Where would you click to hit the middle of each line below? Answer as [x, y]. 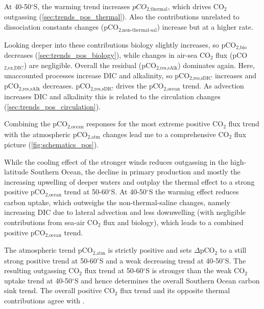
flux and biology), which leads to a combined [173, 222]
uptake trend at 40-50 [38, 280]
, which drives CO [196, 6]
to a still [233, 250]
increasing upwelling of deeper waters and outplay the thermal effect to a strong [129, 181]
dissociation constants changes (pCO [61, 27]
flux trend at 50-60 [114, 270]
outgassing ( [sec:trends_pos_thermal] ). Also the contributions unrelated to [122, 17]
